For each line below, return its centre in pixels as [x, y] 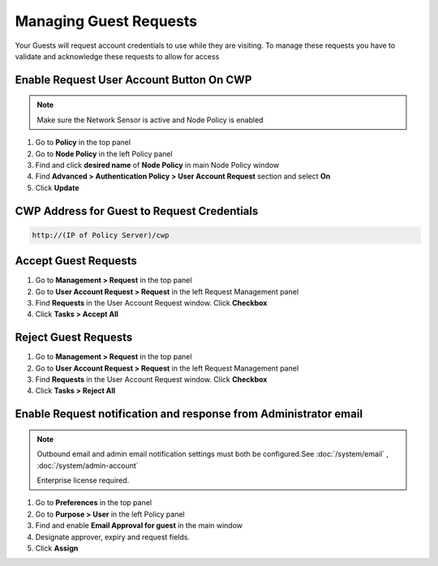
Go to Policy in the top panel [83, 143]
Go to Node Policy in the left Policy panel [104, 153]
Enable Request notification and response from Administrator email [189, 414]
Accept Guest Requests [76, 261]
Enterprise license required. [83, 480]
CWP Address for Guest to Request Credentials [137, 211]
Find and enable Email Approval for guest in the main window [139, 525]
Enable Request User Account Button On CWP [133, 80]
